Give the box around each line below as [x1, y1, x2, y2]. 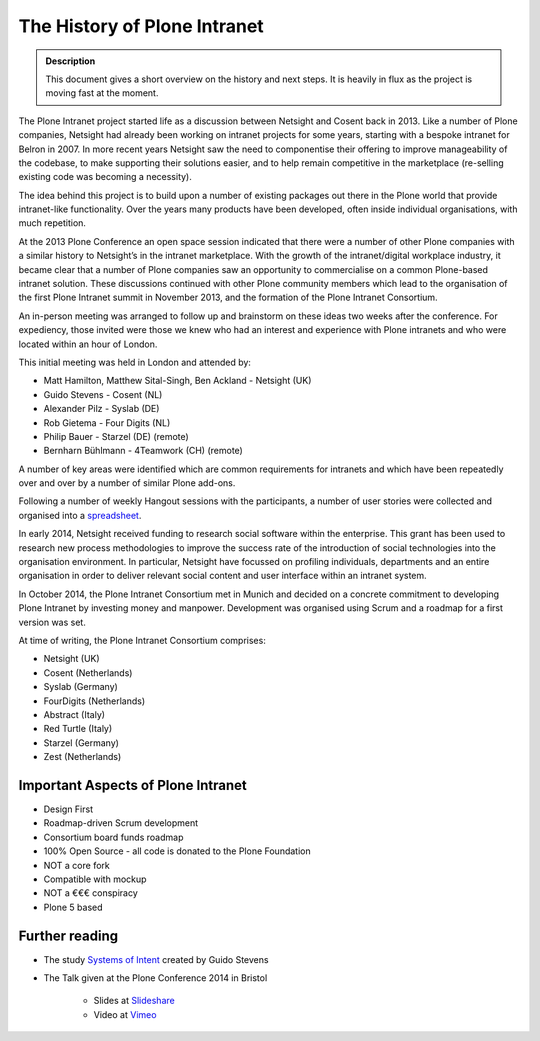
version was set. [18, 616, 87, 628]
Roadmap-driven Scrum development [43, 817, 199, 829]
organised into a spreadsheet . [18, 509, 142, 521]
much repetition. [18, 217, 87, 229]
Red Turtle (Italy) [43, 723, 113, 735]
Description [45, 55, 96, 67]
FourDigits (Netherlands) [43, 695, 146, 707]
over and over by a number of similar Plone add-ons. [18, 477, 236, 489]
